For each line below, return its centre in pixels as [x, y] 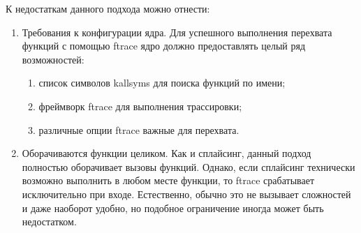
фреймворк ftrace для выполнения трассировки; [140, 106]
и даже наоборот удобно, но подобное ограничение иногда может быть [173, 208]
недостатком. [49, 221]
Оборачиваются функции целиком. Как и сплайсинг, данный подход [167, 153]
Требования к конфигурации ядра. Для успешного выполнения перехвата [177, 32]
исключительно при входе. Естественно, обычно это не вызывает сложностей [186, 194]
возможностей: [53, 59]
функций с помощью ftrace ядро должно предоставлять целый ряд [164, 46]
